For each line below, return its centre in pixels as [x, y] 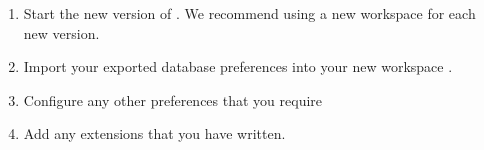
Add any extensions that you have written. [154, 133]
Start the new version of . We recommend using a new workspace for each [249, 13]
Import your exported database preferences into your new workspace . [238, 66]
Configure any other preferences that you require [173, 99]
